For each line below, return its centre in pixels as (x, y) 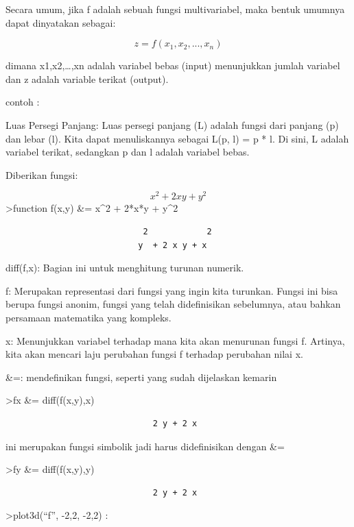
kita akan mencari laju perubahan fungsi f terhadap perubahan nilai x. (154, 354)
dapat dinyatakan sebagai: (61, 22)
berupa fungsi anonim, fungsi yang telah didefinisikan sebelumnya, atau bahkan (173, 304)
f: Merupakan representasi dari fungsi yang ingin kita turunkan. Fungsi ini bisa (172, 290)
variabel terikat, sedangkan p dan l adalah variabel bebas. (128, 152)
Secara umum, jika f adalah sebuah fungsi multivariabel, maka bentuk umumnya (175, 9)
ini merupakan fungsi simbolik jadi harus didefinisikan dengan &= (145, 446)
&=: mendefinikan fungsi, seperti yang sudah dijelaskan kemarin (141, 377)
